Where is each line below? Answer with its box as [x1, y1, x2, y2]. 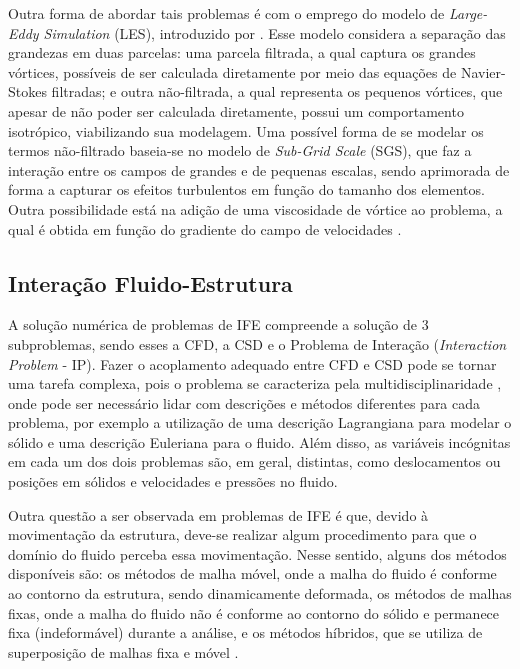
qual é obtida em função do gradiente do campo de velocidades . [8, 218, 402, 239]
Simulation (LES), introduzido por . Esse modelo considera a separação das [43, 22, 506, 43]
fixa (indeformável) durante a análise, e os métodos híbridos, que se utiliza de [8, 622, 483, 643]
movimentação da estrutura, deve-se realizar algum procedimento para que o [8, 524, 477, 545]
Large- [448, 3, 488, 23]
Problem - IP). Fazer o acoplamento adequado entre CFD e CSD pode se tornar [8, 353, 497, 374]
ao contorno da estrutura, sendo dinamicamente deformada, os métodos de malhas [8, 583, 512, 604]
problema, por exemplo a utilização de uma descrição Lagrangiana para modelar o [8, 412, 512, 433]
